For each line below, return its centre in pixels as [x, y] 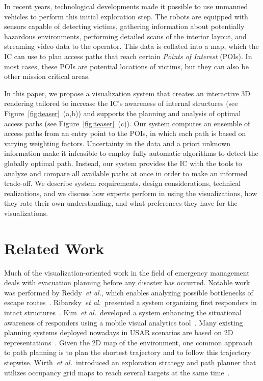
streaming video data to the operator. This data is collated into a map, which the [131, 46]
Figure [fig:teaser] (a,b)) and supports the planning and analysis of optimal [123, 113]
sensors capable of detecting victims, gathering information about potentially [124, 26]
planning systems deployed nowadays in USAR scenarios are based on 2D [119, 332]
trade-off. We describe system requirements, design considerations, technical [123, 183]
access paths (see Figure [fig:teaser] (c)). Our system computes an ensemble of [127, 123]
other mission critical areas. [47, 76]
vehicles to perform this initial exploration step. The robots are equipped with [126, 16]
